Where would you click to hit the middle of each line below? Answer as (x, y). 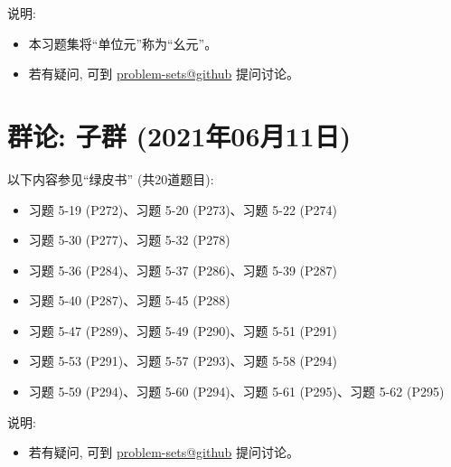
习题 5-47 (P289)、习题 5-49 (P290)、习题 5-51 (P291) (183, 330)
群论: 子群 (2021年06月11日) (179, 135)
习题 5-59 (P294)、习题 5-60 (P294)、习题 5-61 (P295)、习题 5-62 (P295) (236, 392)
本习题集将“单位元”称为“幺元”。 (123, 43)
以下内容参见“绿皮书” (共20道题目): (111, 178)
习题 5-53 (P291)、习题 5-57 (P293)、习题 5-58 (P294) (183, 361)
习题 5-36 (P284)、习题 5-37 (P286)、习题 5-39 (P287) (183, 270)
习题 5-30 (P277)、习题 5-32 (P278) (129, 240)
